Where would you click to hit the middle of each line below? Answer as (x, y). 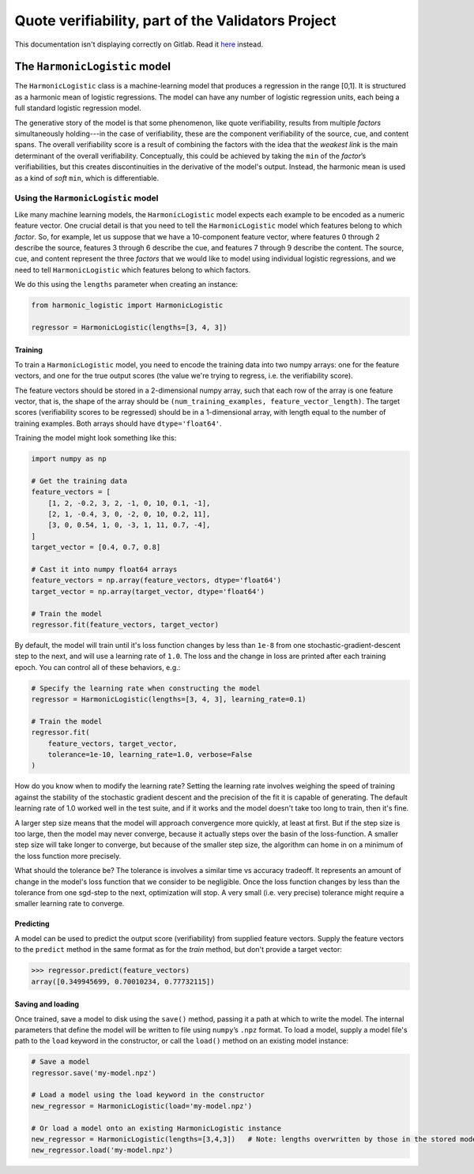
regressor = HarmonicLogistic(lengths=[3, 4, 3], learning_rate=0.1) (169, 700)
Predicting (32, 924)
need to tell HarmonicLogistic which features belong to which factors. (133, 269)
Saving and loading (47, 1004)
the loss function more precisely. (68, 856)
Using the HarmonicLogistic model (87, 198)
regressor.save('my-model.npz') (94, 1073)
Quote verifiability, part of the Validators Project (175, 21)
